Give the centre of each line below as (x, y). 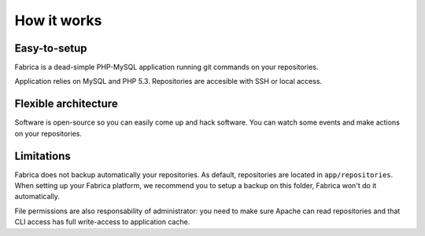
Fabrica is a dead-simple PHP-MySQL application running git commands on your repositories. (166, 67)
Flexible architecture (66, 104)
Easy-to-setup (51, 48)
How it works (58, 20)
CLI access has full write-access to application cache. (102, 222)
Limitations (42, 156)
